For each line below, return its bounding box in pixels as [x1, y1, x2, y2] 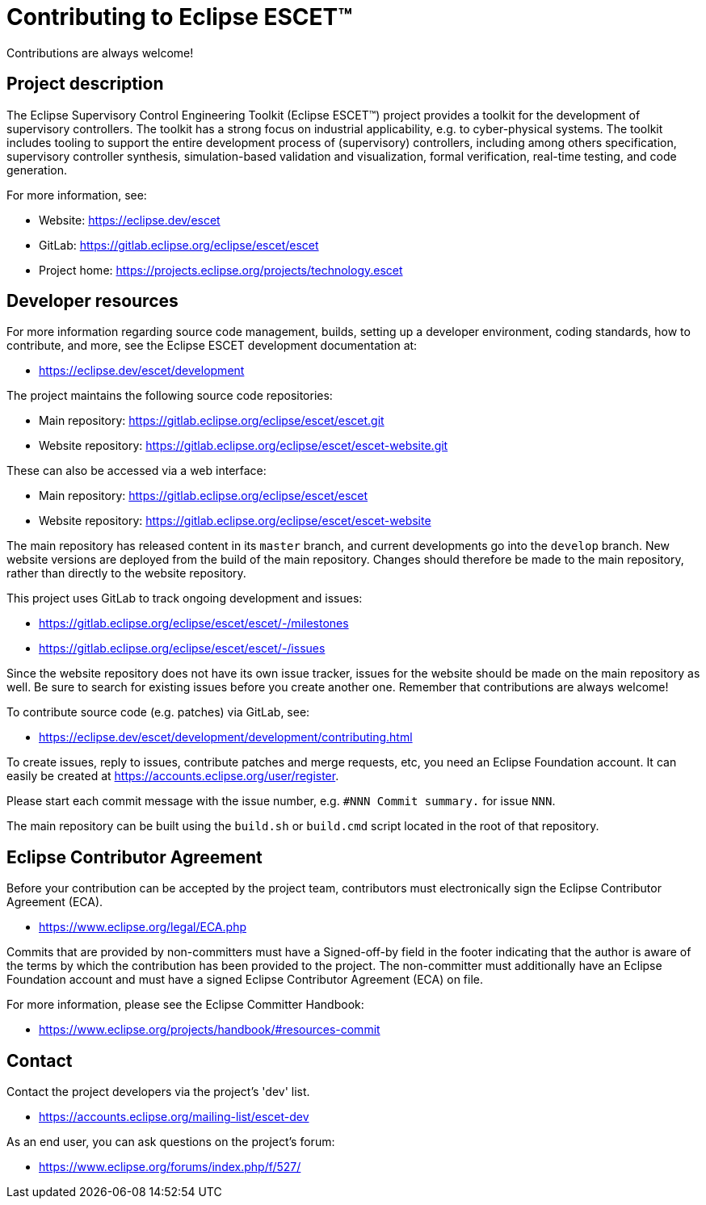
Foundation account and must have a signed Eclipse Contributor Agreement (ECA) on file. [6, 972, 483, 987]
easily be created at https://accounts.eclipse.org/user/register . [6, 769, 339, 783]
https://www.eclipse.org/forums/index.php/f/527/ [39, 1160, 301, 1174]
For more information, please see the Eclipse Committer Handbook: [6, 997, 364, 1012]
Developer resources [6, 291, 179, 312]
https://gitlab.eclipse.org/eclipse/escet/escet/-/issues [39, 641, 326, 656]
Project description [6, 73, 164, 94]
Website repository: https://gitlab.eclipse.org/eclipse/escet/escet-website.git [39, 439, 448, 453]
